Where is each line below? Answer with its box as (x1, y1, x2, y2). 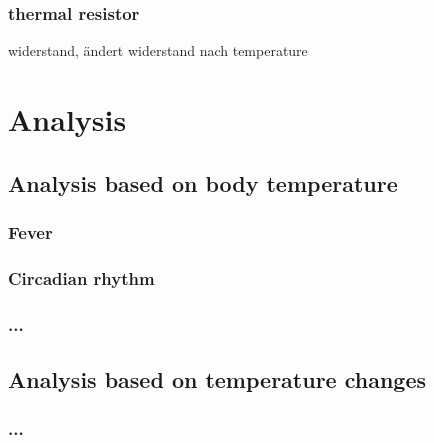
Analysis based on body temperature (8, 167, 398, 198)
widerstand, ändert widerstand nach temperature (8, 40, 308, 61)
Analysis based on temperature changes (8, 363, 427, 394)
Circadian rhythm (8, 265, 155, 290)
